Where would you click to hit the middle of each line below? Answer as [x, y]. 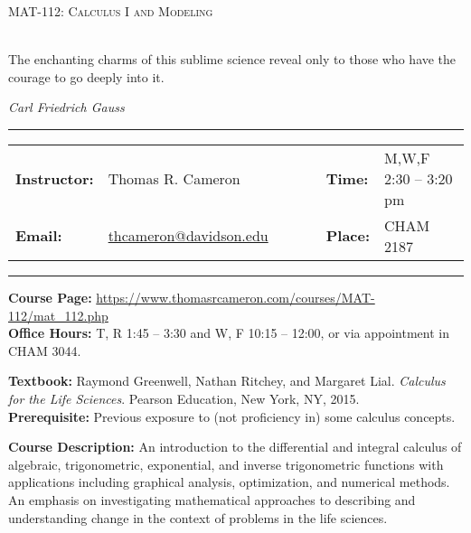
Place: [348, 236]
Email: [39, 236]
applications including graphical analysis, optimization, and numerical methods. [229, 482]
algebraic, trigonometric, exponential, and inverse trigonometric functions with [226, 464]
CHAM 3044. [45, 350]
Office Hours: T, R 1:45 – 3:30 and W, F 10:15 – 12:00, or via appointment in [229, 333]
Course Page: [50, 297]
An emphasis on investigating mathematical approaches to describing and [212, 499]
